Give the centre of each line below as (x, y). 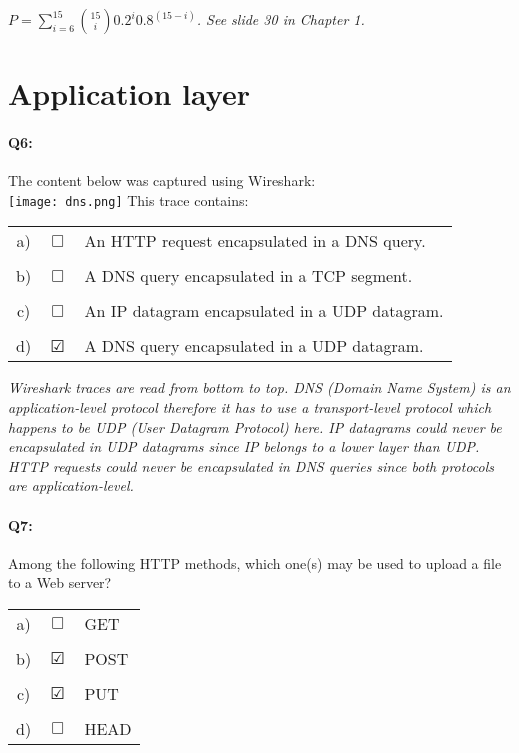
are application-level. (71, 485)
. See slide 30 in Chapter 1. (280, 19)
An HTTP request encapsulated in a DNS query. (255, 241)
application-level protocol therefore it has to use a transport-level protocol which (250, 407)
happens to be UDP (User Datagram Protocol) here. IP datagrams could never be (255, 426)
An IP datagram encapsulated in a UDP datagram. (264, 311)
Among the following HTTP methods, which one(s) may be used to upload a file (255, 562)
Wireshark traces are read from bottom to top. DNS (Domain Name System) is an (259, 387)
